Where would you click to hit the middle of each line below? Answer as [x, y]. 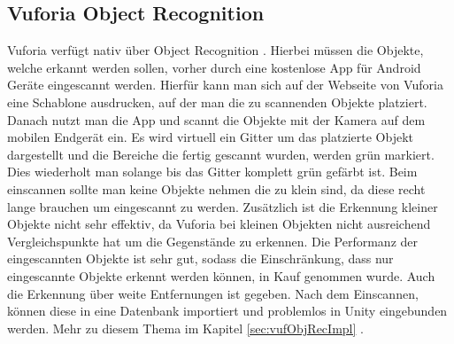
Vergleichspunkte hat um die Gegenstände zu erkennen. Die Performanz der [213, 241]
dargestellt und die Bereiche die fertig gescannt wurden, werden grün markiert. [221, 154]
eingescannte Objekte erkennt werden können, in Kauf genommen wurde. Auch [221, 275]
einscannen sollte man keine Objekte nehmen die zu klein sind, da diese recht [216, 188]
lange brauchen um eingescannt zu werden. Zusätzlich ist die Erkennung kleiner [223, 206]
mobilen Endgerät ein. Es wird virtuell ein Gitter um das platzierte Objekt [210, 137]
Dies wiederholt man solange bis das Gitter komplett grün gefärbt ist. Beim [212, 172]
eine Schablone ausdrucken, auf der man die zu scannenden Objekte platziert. [217, 102]
